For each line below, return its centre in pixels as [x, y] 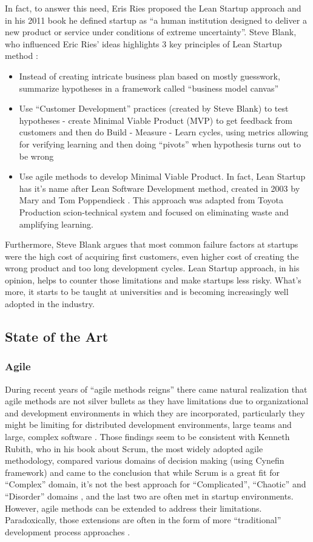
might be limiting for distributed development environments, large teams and [148, 425]
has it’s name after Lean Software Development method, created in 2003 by [160, 188]
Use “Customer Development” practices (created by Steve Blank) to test [154, 108]
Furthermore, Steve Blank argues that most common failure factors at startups [152, 244]
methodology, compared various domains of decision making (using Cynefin [145, 460]
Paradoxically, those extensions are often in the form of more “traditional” [143, 520]
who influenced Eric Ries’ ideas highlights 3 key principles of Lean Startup [143, 43]
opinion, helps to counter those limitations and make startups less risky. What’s [153, 279]
